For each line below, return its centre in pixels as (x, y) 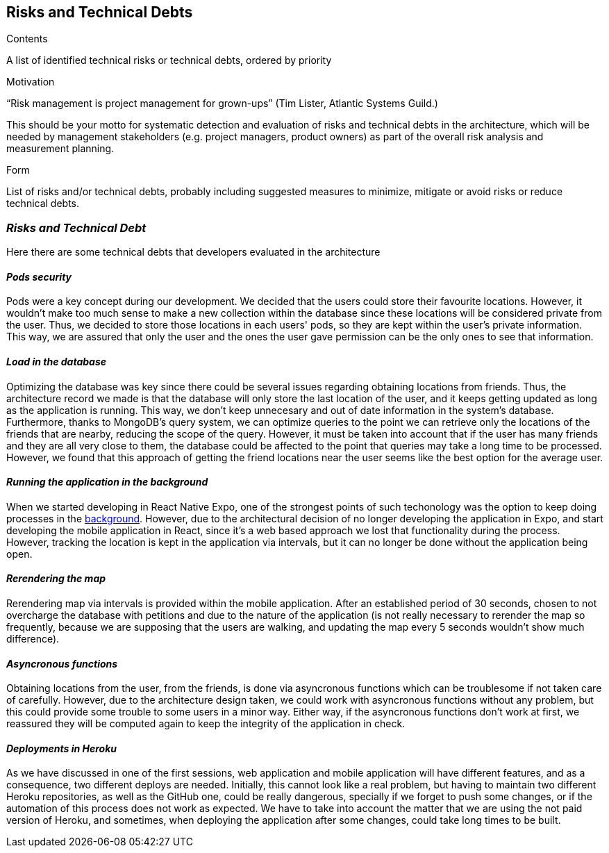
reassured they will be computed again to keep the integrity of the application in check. (206, 724)
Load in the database (57, 362)
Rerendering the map (56, 579)
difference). (33, 639)
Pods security (39, 276)
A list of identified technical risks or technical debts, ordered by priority (169, 60)
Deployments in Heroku (62, 748)
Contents (27, 39)
